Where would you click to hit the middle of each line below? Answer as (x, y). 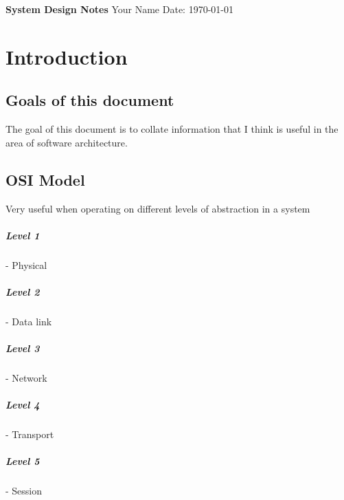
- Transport (30, 434)
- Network (26, 378)
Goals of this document (90, 100)
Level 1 (23, 235)
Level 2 (23, 291)
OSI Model (45, 179)
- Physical (26, 264)
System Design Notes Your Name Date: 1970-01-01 (119, 9)
